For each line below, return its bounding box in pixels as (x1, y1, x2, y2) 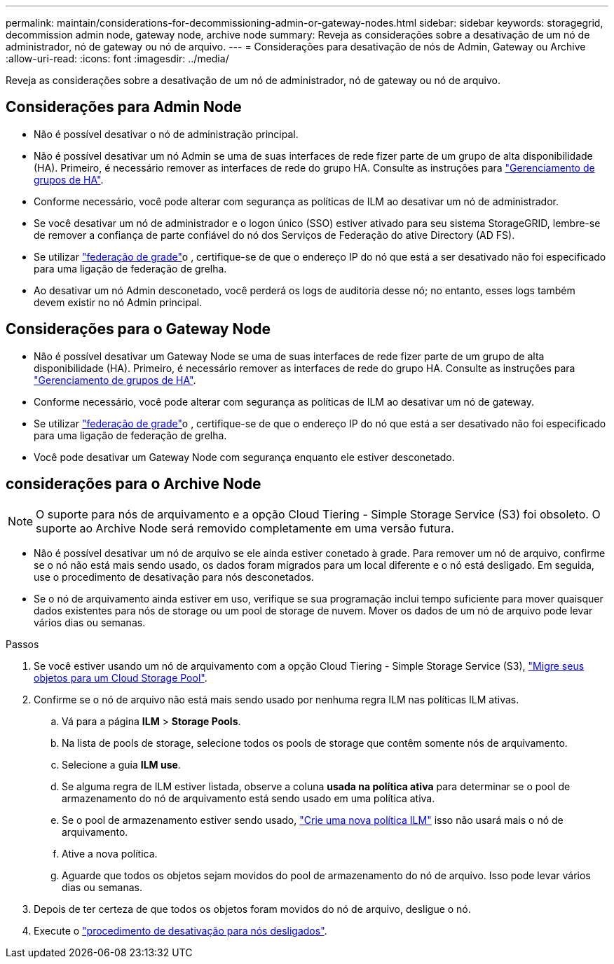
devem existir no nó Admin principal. (34, 296, 203, 308)
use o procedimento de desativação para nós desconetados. (34, 570, 314, 583)
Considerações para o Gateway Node (6, 320, 271, 338)
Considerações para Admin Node (6, 98, 242, 116)
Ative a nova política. (62, 847, 158, 860)
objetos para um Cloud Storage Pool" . (34, 671, 207, 684)
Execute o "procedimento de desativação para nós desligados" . (34, 924, 327, 937)
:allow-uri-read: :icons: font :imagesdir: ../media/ (6, 53, 229, 64)
